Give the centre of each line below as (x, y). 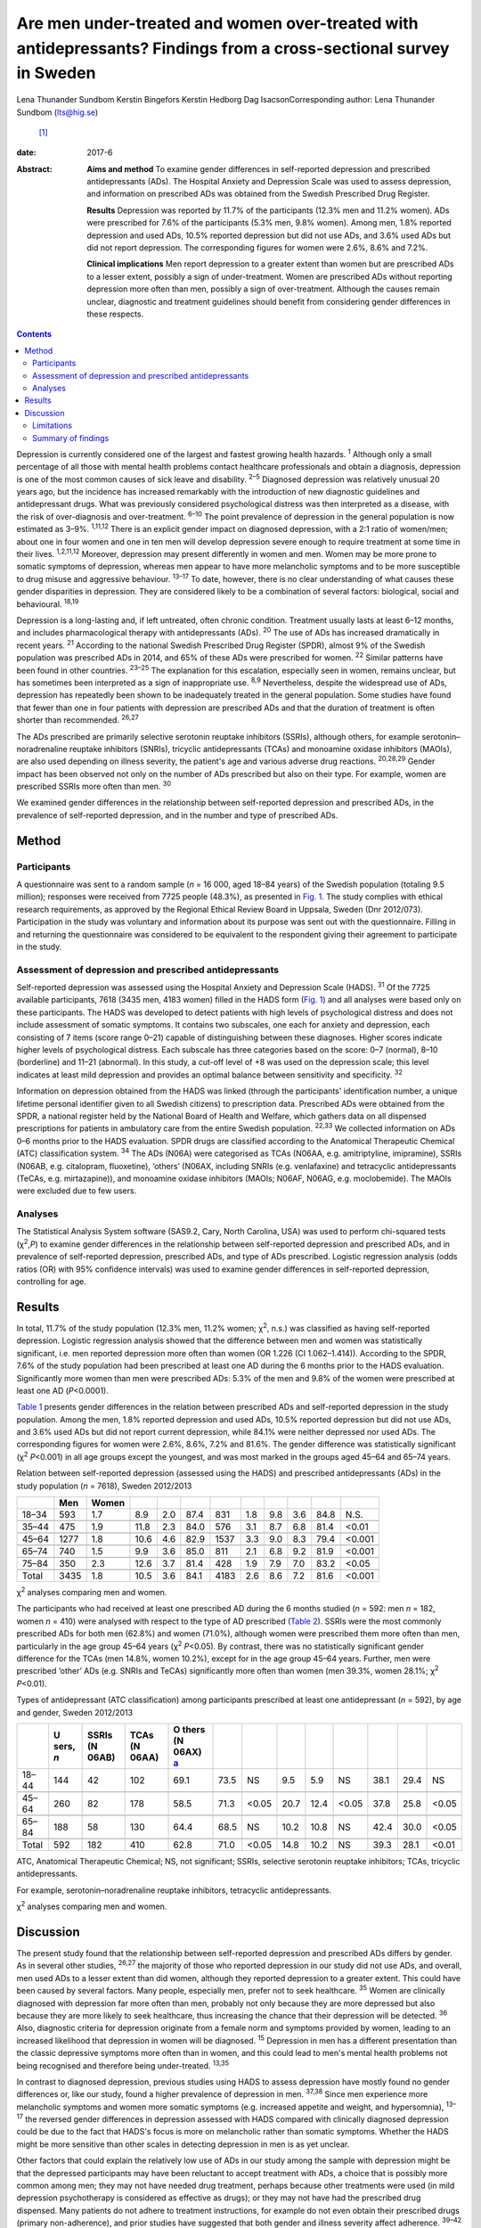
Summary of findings (71, 438)
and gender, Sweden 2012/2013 (75, 1712)
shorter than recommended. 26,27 (78, 719)
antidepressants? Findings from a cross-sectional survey (233, 48)
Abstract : (34, 168)
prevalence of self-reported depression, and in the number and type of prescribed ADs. (177, 815)
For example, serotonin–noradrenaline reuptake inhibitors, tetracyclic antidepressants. (174, 1890)
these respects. (115, 314)
